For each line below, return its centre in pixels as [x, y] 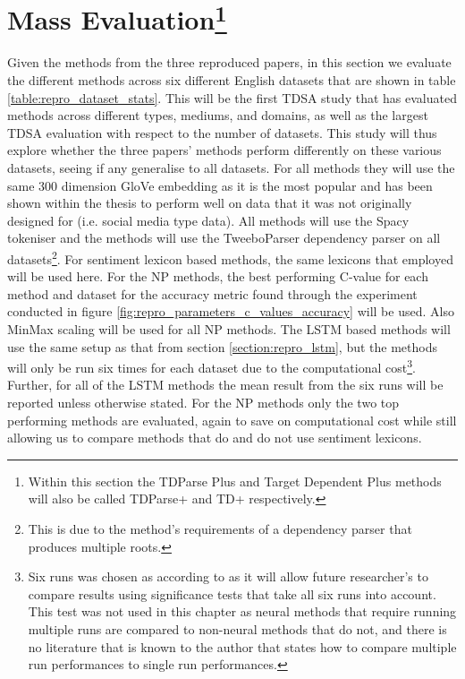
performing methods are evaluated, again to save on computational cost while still [232, 420]
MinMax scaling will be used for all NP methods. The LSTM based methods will [229, 329]
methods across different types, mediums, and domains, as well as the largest [218, 115]
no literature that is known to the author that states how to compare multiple [242, 646]
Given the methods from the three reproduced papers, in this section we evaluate [229, 62]
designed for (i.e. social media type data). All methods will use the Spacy [208, 220]
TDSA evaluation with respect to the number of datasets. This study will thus [222, 132]
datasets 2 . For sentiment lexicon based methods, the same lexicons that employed [230, 257]
